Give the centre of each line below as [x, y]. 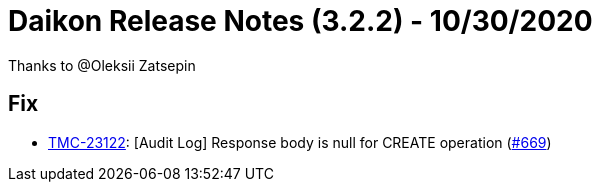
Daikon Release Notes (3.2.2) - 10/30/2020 [300, 21]
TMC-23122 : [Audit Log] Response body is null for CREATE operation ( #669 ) [300, 142]
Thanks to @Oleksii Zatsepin [102, 65]
